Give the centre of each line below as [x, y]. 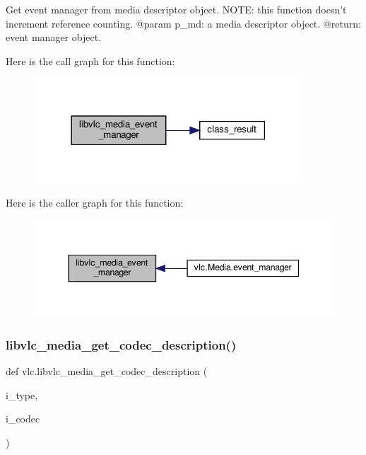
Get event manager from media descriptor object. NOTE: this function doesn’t [176, 9]
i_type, [22, 394]
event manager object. [53, 37]
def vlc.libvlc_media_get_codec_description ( [107, 370]
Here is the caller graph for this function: [95, 203]
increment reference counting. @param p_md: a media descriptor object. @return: [183, 23]
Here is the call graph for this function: [90, 61]
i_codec [23, 419]
